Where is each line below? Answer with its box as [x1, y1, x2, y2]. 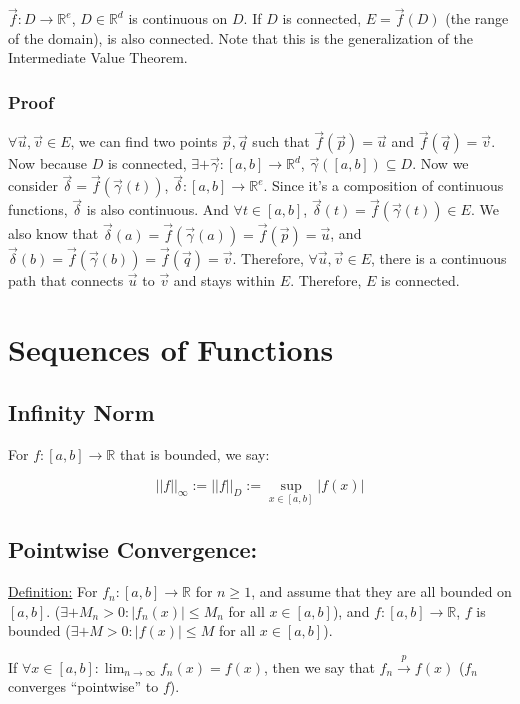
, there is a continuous [371, 247, 507, 268]
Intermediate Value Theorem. [8, 47, 188, 68]
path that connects [8, 269, 124, 290]
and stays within [173, 269, 276, 290]
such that [252, 131, 310, 152]
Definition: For [8, 581, 98, 602]
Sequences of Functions [8, 328, 334, 369]
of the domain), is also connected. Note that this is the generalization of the [8, 27, 474, 48]
